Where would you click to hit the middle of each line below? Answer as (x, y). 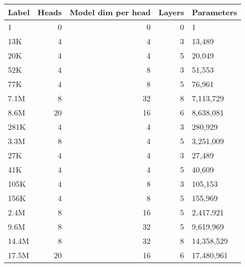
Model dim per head (110, 12)
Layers (171, 12)
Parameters (214, 12)
